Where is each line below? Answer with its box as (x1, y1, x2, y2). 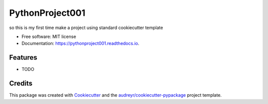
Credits (9, 79, 33, 88)
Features (9, 53, 37, 62)
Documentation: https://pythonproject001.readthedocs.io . (21, 40, 139, 46)
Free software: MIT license (21, 34, 76, 39)
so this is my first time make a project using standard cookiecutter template (9, 25, 163, 31)
